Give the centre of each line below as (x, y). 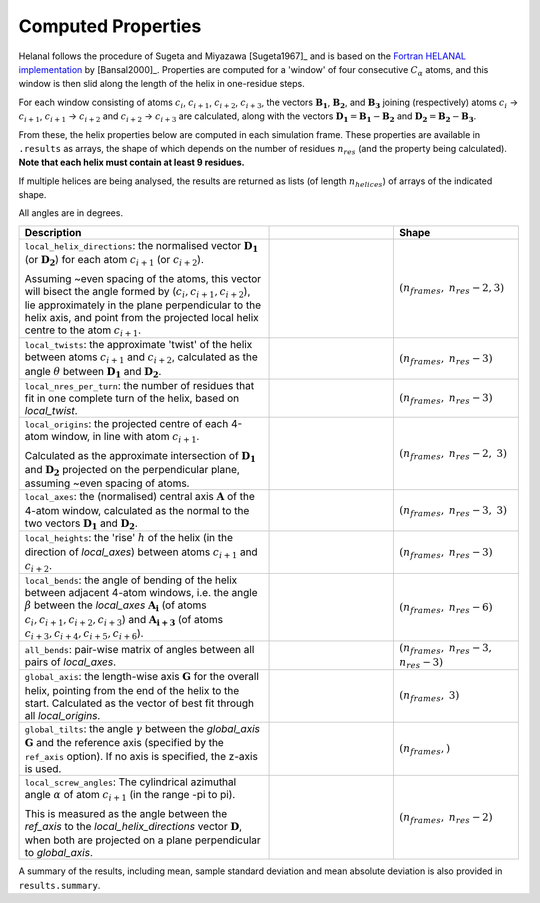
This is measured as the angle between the (126, 813)
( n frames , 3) (429, 696)
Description (53, 232)
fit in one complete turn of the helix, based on (132, 398)
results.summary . (59, 885)
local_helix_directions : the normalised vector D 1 (141, 246)
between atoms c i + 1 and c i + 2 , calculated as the (141, 358)
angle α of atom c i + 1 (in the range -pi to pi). (130, 796)
